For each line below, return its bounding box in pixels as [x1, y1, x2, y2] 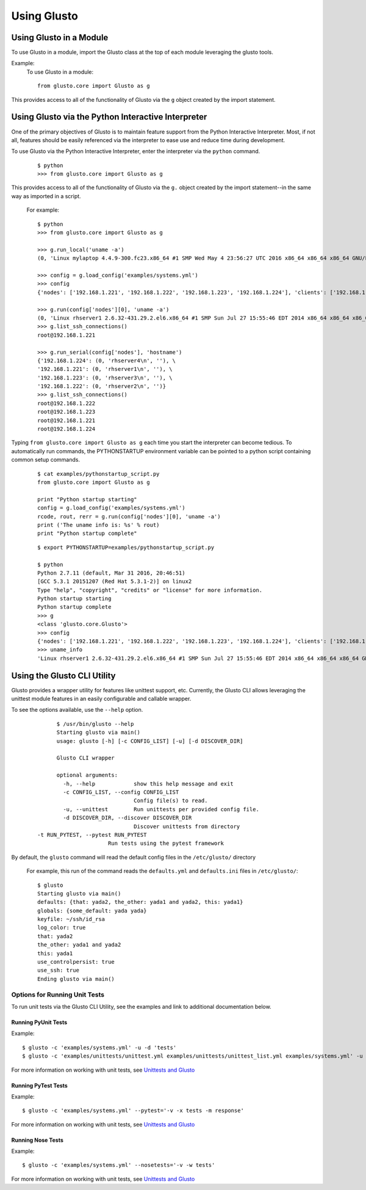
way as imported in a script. [11, 192, 82, 199]
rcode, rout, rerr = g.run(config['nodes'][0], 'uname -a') [37, 513, 221, 520]
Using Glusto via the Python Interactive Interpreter [11, 112, 207, 122]
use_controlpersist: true [37, 958, 115, 966]
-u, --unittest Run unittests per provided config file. [63, 806, 259, 812]
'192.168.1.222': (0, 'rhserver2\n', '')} [37, 383, 167, 390]
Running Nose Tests [11, 1136, 64, 1144]
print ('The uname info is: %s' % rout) [37, 522, 160, 528]
